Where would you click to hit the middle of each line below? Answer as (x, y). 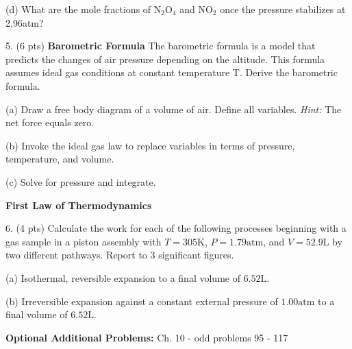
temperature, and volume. (60, 159)
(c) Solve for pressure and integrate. (81, 181)
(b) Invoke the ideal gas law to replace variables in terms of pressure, (150, 145)
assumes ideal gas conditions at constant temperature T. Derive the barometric (172, 72)
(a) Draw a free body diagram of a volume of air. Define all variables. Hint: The (174, 109)
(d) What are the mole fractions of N (84, 9)
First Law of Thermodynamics (79, 205)
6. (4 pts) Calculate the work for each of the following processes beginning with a (176, 228)
